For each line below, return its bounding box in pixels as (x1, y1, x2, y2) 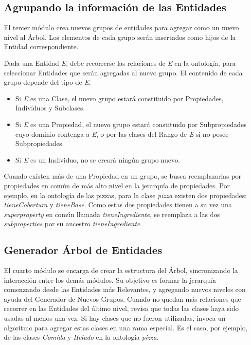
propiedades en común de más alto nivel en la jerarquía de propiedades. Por (4, 180, 230, 190)
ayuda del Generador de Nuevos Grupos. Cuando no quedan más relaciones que (4, 293, 241, 304)
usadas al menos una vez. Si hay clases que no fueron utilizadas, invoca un (4, 313, 226, 323)
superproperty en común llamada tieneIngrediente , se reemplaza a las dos (4, 209, 220, 219)
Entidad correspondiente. (4, 41, 79, 52)
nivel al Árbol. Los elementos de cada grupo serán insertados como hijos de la (4, 32, 236, 42)
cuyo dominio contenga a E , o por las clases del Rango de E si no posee (15, 128, 229, 139)
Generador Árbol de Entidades (4, 242, 162, 257)
